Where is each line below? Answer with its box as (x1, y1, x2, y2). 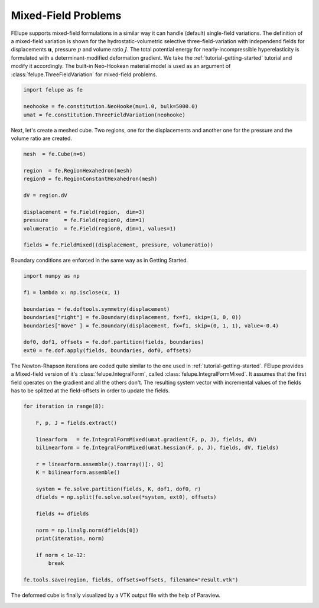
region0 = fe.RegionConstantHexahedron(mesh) (23, 175, 158, 183)
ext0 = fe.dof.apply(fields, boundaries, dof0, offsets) (23, 347, 192, 354)
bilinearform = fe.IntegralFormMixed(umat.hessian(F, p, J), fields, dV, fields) (35, 444, 279, 451)
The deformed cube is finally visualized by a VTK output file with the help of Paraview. (11, 591, 221, 599)
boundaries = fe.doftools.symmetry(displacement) (23, 305, 170, 313)
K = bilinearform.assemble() (35, 469, 121, 476)
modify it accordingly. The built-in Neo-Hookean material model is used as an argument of (11, 63, 231, 70)
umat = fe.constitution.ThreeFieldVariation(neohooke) (23, 111, 185, 118)
